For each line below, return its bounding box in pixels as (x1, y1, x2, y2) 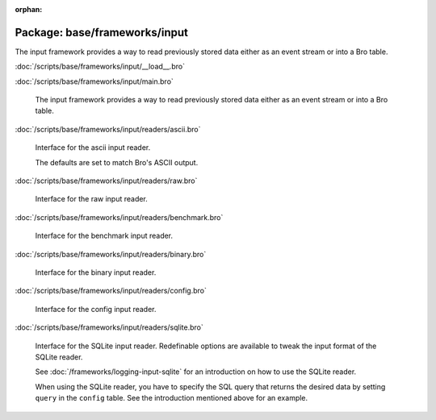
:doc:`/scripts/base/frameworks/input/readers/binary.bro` (15, 249, 207, 259)
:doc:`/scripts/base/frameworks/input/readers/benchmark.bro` (15, 212, 224, 222)
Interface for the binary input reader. (35, 267, 157, 277)
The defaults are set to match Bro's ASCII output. (35, 157, 199, 167)
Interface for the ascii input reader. (35, 143, 151, 152)
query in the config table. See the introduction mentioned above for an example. (35, 393, 308, 403)
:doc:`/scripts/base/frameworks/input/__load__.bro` (15, 61, 186, 72)
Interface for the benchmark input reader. (35, 231, 174, 241)
